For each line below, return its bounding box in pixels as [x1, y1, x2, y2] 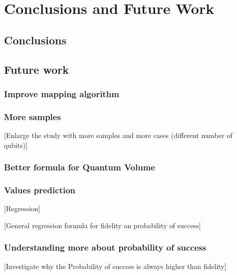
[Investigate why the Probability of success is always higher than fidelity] [4, 261, 227, 271]
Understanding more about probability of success [4, 241, 206, 254]
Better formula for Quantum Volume [4, 161, 155, 173]
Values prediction [4, 183, 76, 196]
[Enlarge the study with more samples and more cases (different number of [4, 130, 233, 140]
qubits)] [4, 139, 28, 150]
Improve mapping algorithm [4, 87, 119, 100]
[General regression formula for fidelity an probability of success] [4, 220, 201, 230]
